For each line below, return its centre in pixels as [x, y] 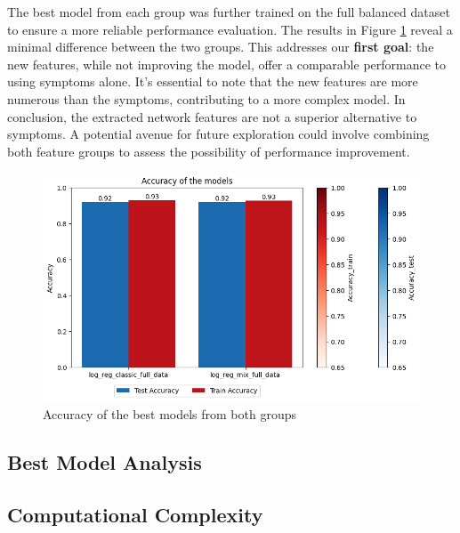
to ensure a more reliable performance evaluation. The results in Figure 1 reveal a [230, 29]
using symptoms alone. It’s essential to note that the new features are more [213, 81]
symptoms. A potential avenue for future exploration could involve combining [218, 134]
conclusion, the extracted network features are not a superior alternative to [212, 116]
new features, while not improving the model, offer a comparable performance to [227, 64]
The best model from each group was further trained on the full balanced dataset [229, 12]
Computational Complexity [135, 514]
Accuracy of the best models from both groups [170, 413]
